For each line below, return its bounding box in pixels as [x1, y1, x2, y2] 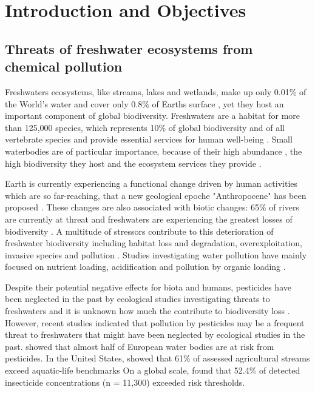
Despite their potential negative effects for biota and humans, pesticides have [5, 280, 291, 293]
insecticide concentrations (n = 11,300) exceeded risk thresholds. [5, 375, 245, 388]
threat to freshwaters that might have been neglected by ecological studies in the [5, 328, 305, 341]
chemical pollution [5, 57, 123, 76]
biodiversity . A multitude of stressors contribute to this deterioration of [5, 224, 274, 237]
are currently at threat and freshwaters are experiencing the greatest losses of [5, 212, 293, 225]
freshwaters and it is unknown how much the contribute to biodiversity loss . [5, 304, 290, 317]
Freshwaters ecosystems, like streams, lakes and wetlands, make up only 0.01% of [5, 85, 307, 98]
